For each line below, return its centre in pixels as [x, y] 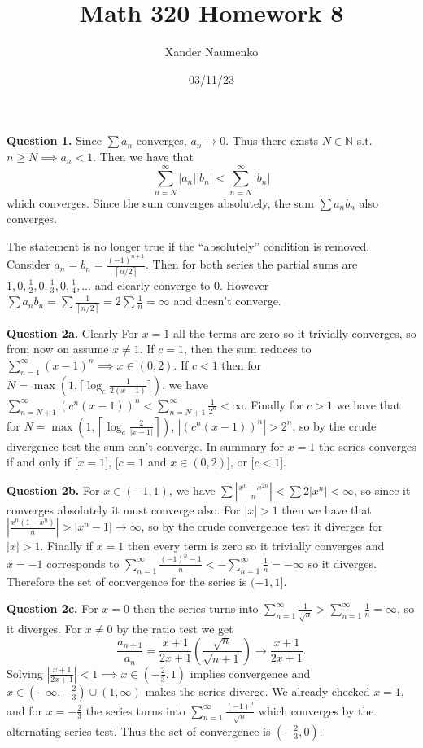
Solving [25, 673]
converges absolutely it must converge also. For [124, 509]
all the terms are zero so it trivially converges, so [294, 332]
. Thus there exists [272, 140]
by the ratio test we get [175, 629]
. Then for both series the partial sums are [251, 264]
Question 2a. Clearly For [72, 332]
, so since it [382, 490]
